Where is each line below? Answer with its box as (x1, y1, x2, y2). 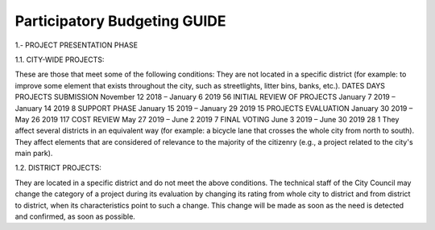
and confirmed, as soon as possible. (14, 212, 136, 221)
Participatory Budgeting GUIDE (14, 12, 226, 30)
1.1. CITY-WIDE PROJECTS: (14, 55, 105, 64)
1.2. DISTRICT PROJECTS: (14, 163, 102, 173)
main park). (14, 149, 53, 158)
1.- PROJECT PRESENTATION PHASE (14, 40, 139, 50)
